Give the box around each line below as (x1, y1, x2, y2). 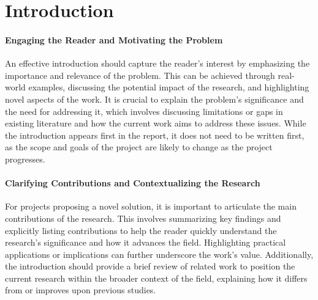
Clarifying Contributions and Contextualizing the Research (5, 177, 260, 189)
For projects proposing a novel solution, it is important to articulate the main (5, 200, 297, 213)
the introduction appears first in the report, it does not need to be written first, (5, 128, 305, 141)
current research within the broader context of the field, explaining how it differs (5, 271, 308, 284)
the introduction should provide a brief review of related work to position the (5, 260, 295, 273)
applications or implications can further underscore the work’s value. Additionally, (5, 247, 314, 260)
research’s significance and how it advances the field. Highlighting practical (5, 236, 286, 249)
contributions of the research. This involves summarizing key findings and (5, 211, 281, 224)
